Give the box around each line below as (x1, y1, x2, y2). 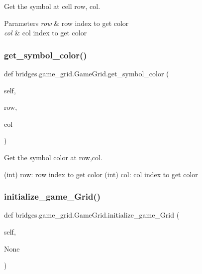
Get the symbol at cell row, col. (4, 1, 101, 11)
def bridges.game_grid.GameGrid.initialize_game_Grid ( (4, 210, 180, 220)
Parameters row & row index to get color (4, 17, 129, 28)
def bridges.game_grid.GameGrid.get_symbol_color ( (4, 68, 169, 78)
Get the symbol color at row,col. (4, 152, 102, 162)
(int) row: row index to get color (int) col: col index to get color (4, 169, 198, 179)
